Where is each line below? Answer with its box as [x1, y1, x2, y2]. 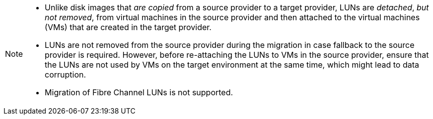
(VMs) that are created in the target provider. [45, 22, 212, 32]
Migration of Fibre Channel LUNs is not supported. [45, 87, 233, 97]
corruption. [45, 70, 86, 79]
